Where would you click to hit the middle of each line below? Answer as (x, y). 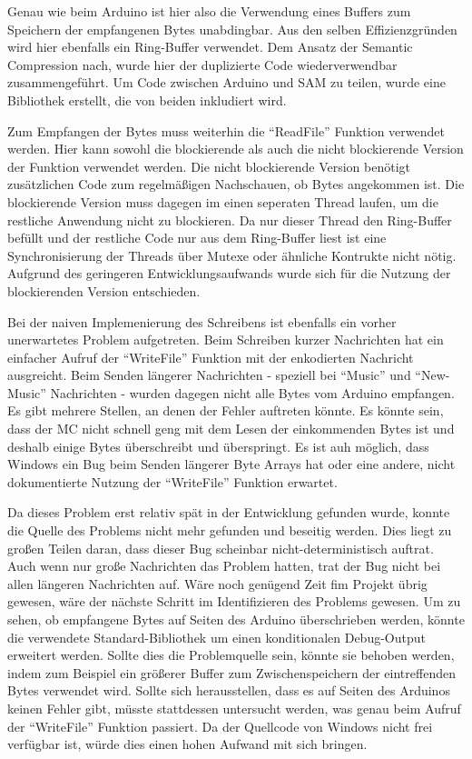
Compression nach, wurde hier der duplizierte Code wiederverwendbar (202, 64)
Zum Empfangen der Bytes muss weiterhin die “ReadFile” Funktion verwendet (226, 130)
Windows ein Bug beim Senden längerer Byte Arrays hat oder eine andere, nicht (231, 464)
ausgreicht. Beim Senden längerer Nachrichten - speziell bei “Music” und (209, 375)
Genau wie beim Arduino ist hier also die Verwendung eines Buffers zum (209, 11)
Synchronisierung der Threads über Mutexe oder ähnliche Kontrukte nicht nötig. (232, 255)
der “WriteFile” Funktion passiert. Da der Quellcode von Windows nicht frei (220, 726)
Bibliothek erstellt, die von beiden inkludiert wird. (147, 100)
